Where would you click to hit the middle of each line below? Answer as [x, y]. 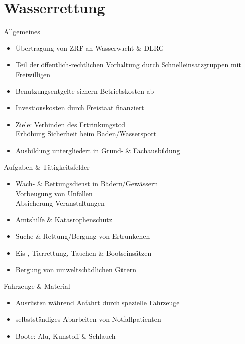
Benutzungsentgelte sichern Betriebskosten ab [85, 91]
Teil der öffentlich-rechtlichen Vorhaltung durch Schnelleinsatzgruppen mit [128, 64]
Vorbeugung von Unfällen [54, 193]
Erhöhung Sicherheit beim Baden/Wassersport [86, 134]
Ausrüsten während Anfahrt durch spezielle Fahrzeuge [98, 302]
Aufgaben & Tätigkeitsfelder [47, 167]
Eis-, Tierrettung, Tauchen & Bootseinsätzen [83, 253]
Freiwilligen [33, 74]
